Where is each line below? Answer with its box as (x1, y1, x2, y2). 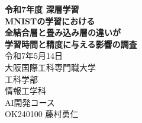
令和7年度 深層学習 (5, 3, 79, 15)
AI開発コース (5, 96, 55, 108)
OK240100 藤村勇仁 (5, 108, 79, 120)
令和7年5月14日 (5, 49, 63, 62)
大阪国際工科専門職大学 (5, 61, 96, 73)
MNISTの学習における (5, 14, 95, 27)
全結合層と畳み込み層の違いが (5, 26, 121, 39)
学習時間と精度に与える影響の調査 (5, 37, 137, 50)
